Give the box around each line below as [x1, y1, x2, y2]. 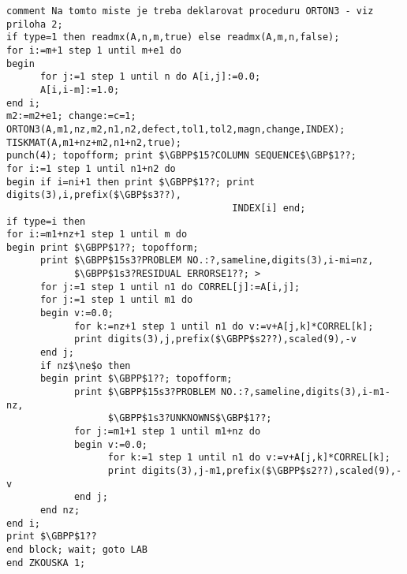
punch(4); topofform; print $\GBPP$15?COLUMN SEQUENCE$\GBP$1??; [6, 150, 357, 162]
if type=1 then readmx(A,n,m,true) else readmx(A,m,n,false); [6, 32, 340, 43]
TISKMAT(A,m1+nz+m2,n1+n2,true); [6, 136, 181, 148]
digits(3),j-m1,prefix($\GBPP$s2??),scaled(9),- [141, 464, 402, 476]
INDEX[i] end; [232, 202, 306, 214]
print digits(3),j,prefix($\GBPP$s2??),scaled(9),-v [73, 334, 357, 345]
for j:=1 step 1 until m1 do [39, 294, 193, 306]
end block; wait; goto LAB [6, 543, 147, 555]
